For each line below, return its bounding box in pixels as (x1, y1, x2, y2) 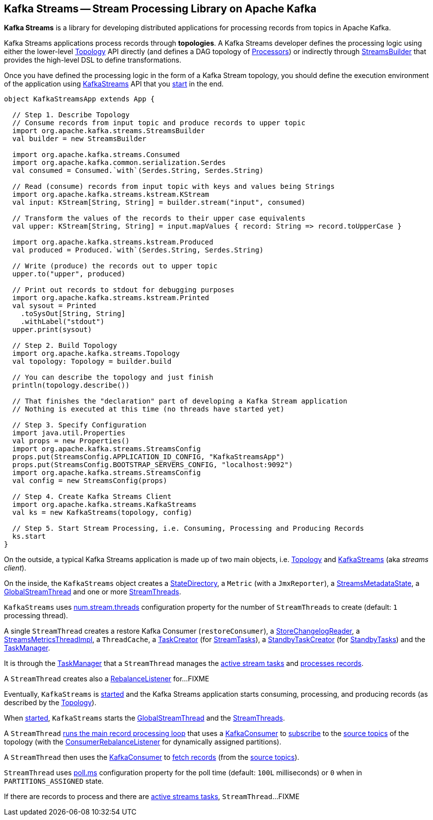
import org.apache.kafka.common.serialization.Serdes (12, 159, 226, 167)
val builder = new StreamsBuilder (12, 135, 146, 143)
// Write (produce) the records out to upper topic (12, 262, 217, 270)
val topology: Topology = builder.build (12, 357, 172, 366)
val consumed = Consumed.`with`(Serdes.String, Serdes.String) (12, 166, 264, 175)
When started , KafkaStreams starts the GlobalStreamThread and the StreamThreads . (4, 714, 285, 723)
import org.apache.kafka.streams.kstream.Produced (12, 238, 214, 246)
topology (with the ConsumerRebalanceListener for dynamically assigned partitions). (4, 738, 282, 746)
